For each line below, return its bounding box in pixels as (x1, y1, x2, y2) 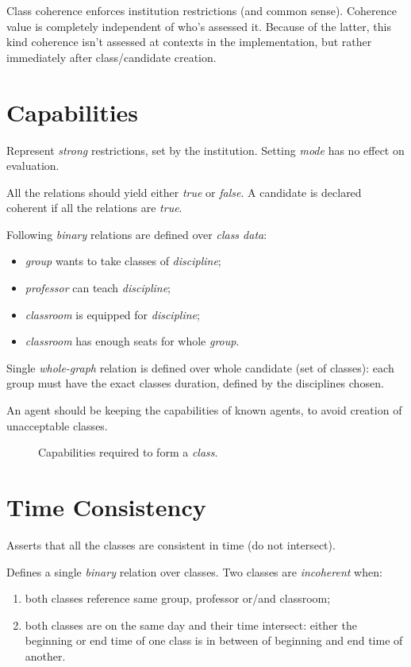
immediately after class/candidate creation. (6, 48, 217, 65)
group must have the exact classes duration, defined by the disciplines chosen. (6, 375, 384, 391)
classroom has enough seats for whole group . (25, 333, 240, 349)
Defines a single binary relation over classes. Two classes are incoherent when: (6, 563, 382, 580)
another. (25, 647, 66, 664)
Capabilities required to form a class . (38, 444, 218, 461)
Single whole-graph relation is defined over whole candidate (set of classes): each (6, 359, 394, 376)
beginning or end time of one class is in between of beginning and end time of (25, 632, 403, 649)
